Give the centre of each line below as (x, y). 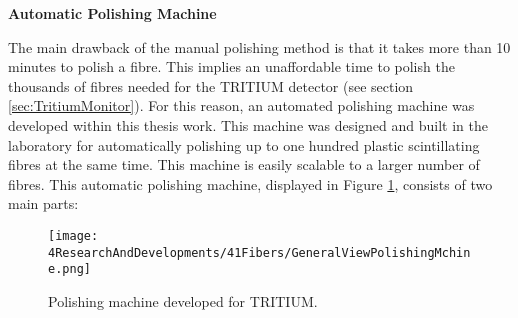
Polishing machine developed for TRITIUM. (183, 300)
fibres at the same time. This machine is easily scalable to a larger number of (244, 164)
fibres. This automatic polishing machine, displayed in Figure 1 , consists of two (250, 183)
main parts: (43, 203)
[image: (73, 235)
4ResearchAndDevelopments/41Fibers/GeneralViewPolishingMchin (259, 252)
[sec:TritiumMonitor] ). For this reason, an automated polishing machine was (241, 105)
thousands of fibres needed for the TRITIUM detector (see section (211, 85)
